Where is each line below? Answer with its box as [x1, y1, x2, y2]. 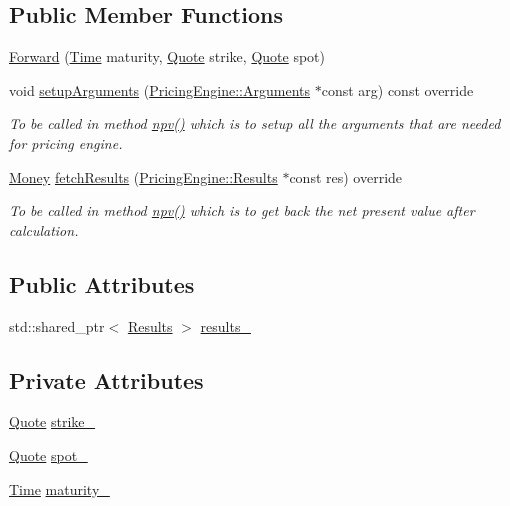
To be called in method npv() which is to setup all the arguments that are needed [9, 113, 501, 134]
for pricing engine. [9, 132, 123, 153]
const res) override [289, 166, 403, 187]
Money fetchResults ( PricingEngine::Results [9, 166, 278, 187]
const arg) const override [321, 79, 474, 100]
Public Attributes [9, 268, 195, 299]
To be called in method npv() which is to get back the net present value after [9, 200, 475, 221]
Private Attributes [9, 364, 204, 395]
